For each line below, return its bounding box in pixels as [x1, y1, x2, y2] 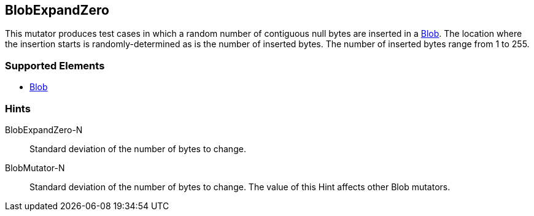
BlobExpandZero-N [5, 124, 83, 135]
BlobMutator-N [5, 162, 65, 173]
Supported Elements [5, 59, 105, 72]
